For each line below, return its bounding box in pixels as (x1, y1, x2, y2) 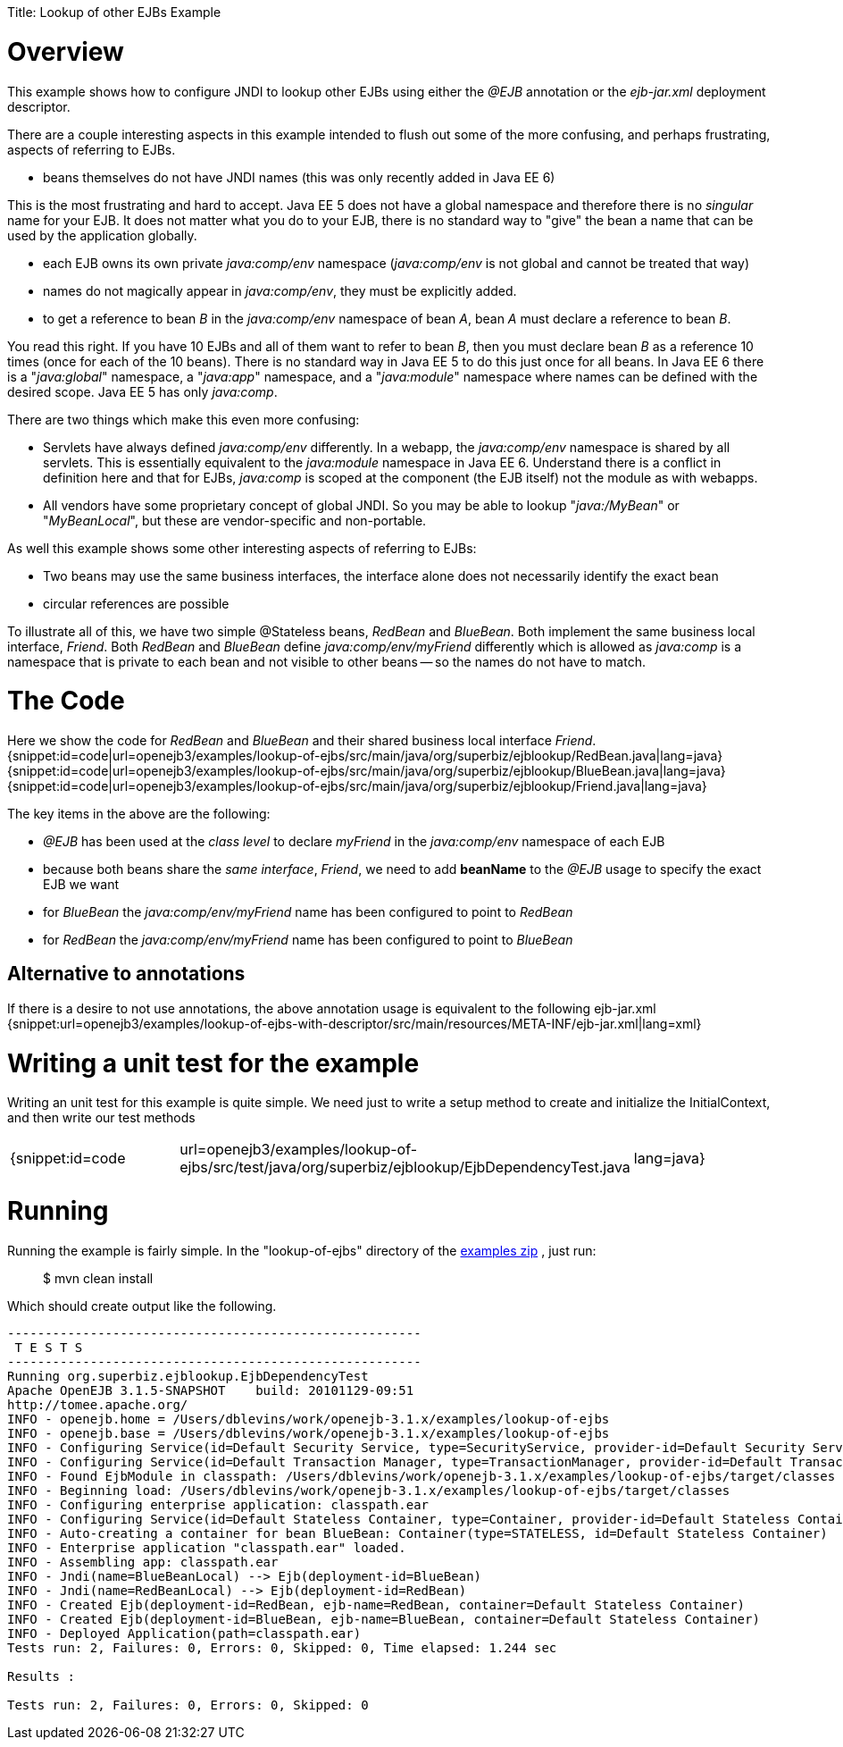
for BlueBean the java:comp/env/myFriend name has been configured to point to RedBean (43, 904, 573, 920)
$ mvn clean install (43, 1270, 154, 1286)
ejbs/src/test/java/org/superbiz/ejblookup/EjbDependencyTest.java (179, 1158, 630, 1177)
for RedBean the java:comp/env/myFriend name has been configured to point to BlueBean (43, 932, 573, 947)
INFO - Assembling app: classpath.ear (7, 1554, 279, 1569)
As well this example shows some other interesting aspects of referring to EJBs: (7, 540, 477, 556)
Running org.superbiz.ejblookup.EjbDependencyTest (7, 1368, 369, 1383)
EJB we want (43, 877, 119, 892)
